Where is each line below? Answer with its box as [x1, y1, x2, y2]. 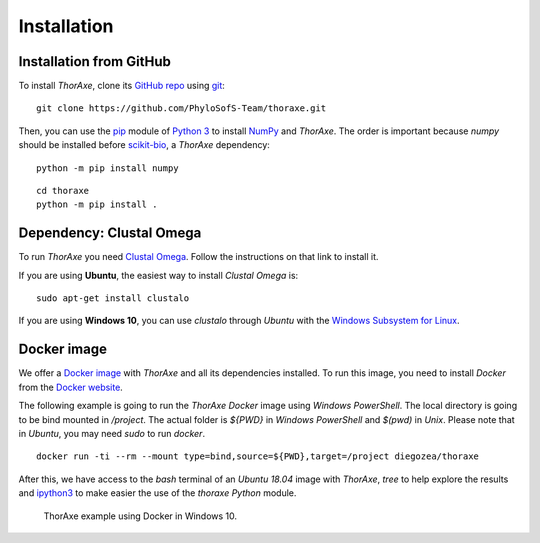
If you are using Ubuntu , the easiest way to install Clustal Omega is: [18, 269, 299, 281]
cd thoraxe [36, 185, 90, 197]
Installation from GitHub [18, 53, 172, 70]
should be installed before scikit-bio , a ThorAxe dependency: [18, 139, 270, 151]
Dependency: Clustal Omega [18, 225, 202, 242]
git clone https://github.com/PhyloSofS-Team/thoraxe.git [36, 103, 327, 114]
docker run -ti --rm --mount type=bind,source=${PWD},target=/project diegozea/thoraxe [36, 451, 480, 462]
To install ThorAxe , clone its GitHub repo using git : [18, 80, 225, 92]
